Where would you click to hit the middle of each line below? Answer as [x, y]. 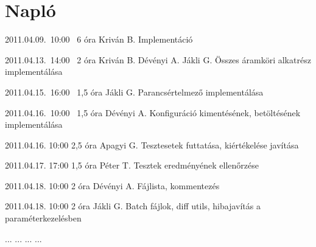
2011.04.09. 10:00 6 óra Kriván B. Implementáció [99, 39]
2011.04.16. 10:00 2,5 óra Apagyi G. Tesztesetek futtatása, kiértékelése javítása [152, 144]
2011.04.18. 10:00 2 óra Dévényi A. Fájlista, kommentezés [112, 185]
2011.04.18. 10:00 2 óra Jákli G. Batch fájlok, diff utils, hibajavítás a [133, 206]
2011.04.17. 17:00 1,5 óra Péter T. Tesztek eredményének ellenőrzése [132, 165]
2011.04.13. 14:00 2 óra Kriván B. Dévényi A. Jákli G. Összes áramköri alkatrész [158, 59]
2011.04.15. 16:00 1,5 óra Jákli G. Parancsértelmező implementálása [134, 92]
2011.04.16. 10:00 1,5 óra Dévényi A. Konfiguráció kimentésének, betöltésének [153, 112]
